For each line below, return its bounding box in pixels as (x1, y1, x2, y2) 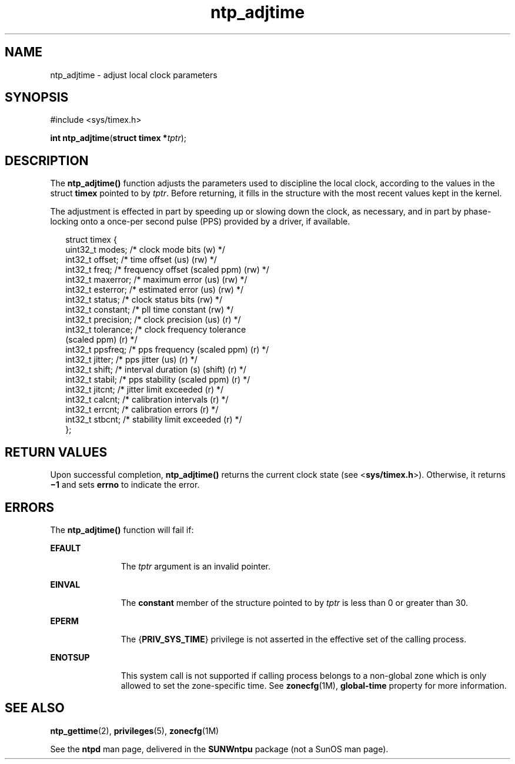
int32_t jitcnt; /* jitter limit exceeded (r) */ (65, 384, 224, 395)
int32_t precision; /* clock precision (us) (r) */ (65, 314, 241, 325)
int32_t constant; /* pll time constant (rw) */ (65, 304, 234, 315)
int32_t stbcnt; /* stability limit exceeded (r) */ (65, 414, 242, 425)
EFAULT (50, 542, 81, 553)
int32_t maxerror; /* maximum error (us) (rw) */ (65, 274, 248, 285)
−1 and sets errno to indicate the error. (50, 480, 200, 490)
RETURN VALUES (5, 444, 108, 460)
